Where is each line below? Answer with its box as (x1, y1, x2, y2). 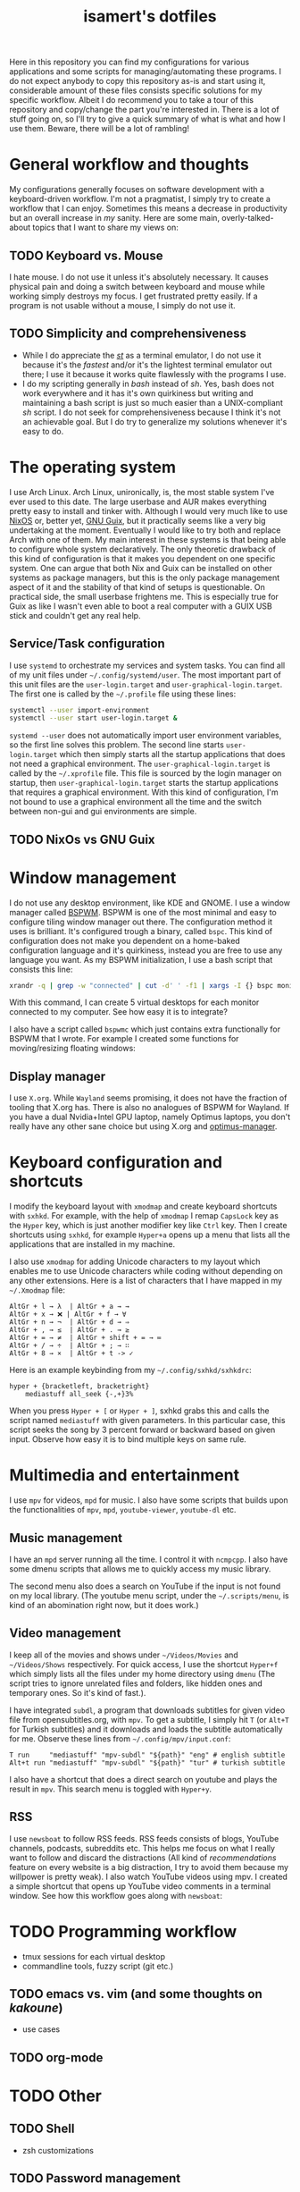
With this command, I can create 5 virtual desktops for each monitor (9, 997, 260, 1007)
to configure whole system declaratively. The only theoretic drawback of (9, 544, 277, 554)
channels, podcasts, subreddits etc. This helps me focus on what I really (9, 1842, 275, 1853)
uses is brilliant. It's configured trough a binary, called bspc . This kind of (9, 925, 273, 936)
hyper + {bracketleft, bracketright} (9, 1382, 150, 1391)
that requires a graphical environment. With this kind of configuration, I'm (9, 787, 279, 797)
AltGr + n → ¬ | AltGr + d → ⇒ (9, 1318, 129, 1327)
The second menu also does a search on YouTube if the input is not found (9, 1581, 281, 1591)
